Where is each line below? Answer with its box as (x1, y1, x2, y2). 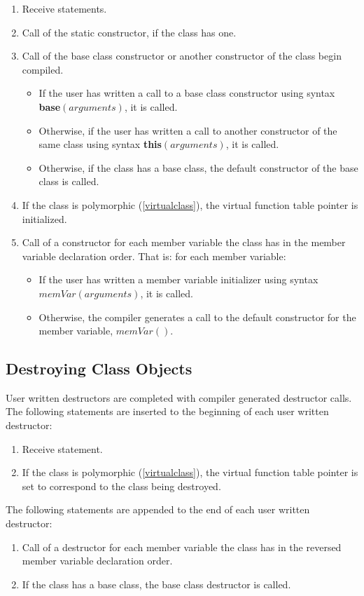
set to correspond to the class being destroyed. (22, 478, 221, 493)
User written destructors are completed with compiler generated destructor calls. (6, 390, 352, 405)
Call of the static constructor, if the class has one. (22, 25, 237, 39)
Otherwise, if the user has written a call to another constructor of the (38, 123, 337, 137)
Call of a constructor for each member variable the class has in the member (22, 235, 346, 250)
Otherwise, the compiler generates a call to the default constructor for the (38, 309, 356, 324)
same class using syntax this (38, 137, 162, 151)
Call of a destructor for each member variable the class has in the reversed (22, 539, 342, 554)
